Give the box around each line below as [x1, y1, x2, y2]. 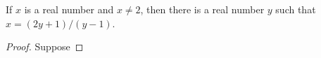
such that [275, 2, 316, 16]
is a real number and [24, 2, 114, 16]
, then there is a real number [140, 2, 265, 16]
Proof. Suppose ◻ [6, 39, 84, 54]
